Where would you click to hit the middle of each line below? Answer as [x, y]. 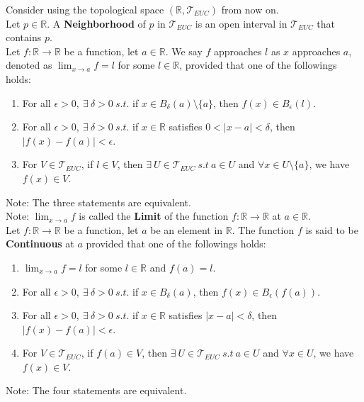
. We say [184, 51]
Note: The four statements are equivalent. [96, 390]
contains [24, 37]
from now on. [250, 9]
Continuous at [40, 244]
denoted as [29, 65]
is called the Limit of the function [154, 216]
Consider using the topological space [85, 9]
